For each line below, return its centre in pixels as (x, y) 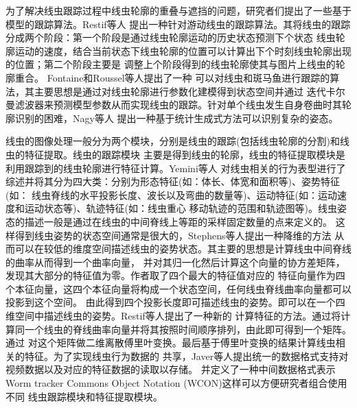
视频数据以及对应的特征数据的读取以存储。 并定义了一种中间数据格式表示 (171, 369)
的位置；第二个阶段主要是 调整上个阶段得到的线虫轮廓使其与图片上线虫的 (171, 64)
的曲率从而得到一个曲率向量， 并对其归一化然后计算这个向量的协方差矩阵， (175, 262)
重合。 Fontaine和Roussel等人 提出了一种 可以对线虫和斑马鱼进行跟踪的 (172, 77)
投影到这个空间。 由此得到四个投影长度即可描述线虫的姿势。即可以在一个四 (175, 302)
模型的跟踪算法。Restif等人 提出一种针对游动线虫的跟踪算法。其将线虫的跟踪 (178, 24)
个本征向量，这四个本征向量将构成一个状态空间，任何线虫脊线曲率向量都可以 (178, 288)
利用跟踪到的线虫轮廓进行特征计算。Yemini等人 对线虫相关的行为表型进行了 (176, 168)
